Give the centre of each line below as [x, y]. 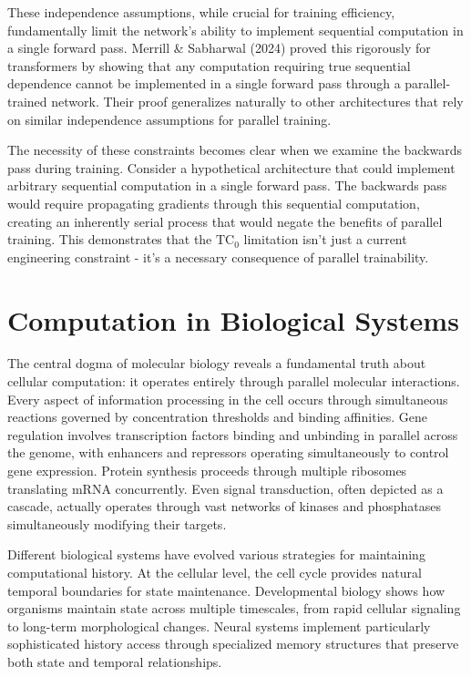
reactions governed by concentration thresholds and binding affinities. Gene [218, 417]
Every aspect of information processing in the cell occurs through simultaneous [228, 399]
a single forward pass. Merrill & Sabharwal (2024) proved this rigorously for [219, 48]
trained [27, 101]
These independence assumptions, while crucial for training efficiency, [201, 12]
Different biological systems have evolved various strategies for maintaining [216, 554]
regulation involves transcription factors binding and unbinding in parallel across [233, 434]
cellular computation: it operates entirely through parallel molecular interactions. [234, 381]
